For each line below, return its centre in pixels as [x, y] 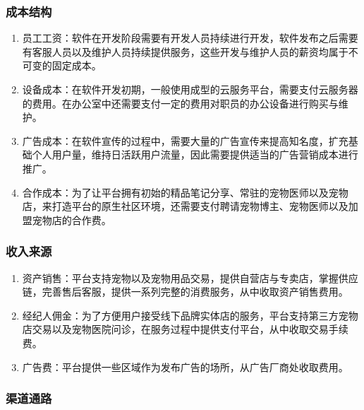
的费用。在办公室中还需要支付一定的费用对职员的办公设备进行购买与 [180, 103]
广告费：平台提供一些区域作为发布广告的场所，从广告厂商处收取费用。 [185, 367]
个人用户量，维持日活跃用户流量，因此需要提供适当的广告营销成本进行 [195, 154]
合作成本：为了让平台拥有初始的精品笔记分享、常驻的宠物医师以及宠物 [185, 192]
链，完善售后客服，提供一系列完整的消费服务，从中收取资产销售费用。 [185, 292]
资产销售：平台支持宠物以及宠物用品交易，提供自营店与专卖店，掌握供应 [190, 277]
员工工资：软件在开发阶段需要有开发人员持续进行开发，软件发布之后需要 [190, 38]
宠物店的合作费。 [72, 219]
